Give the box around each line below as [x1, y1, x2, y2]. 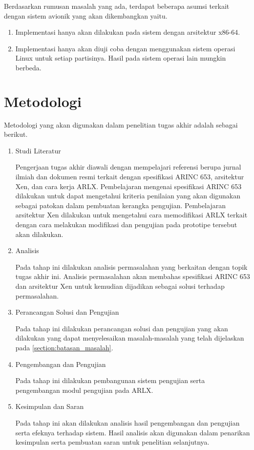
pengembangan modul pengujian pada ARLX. [15, 385, 153, 395]
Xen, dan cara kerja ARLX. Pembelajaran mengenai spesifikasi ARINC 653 [15, 181, 242, 191]
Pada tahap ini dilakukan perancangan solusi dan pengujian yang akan [15, 323, 228, 333]
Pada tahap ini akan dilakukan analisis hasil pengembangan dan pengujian [15, 417, 240, 428]
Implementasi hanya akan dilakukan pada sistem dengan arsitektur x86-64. [15, 27, 240, 37]
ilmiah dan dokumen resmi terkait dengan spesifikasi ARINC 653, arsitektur [15, 171, 244, 182]
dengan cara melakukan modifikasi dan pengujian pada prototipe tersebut [15, 219, 237, 230]
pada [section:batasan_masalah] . [15, 342, 113, 352]
